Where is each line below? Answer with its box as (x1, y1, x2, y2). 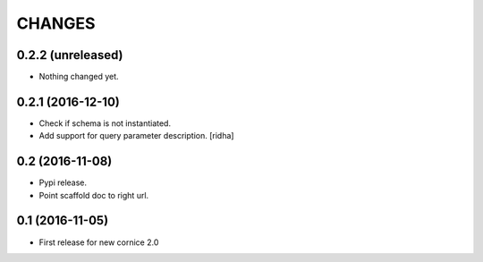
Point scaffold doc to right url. (38, 190, 149, 200)
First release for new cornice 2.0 (38, 237, 159, 248)
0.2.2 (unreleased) (16, 47, 124, 63)
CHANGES (16, 13, 96, 33)
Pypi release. (38, 177, 88, 188)
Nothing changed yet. (38, 72, 120, 82)
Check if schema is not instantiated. (38, 117, 172, 129)
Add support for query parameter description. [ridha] (38, 131, 234, 141)
